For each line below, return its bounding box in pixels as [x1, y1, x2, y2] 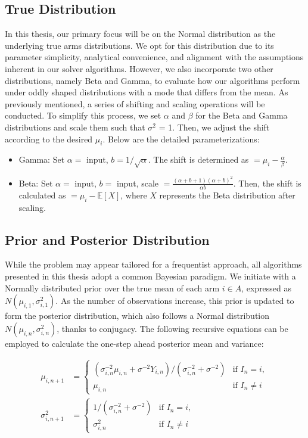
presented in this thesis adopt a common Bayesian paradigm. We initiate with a [5, 270, 296, 282]
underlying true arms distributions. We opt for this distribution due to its [5, 39, 274, 51]
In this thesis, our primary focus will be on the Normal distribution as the [5, 27, 276, 40]
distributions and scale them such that [5, 120, 145, 133]
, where [120, 188, 147, 201]
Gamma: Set [18, 153, 65, 166]
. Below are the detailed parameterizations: [102, 132, 260, 145]
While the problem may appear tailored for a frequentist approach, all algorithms [5, 258, 302, 271]
